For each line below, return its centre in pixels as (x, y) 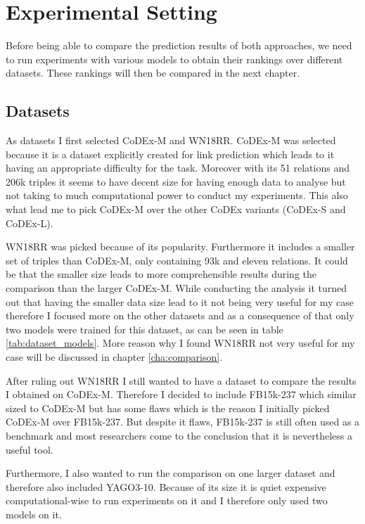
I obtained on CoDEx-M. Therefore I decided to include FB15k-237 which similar (181, 394)
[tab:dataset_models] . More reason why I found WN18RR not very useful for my (180, 343)
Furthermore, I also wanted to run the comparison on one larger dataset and (171, 473)
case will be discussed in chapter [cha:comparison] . (114, 357)
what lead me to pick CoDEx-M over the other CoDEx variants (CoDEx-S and (176, 209)
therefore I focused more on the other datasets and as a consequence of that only (180, 315)
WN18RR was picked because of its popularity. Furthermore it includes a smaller (180, 247)
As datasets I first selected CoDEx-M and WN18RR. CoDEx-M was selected (171, 140)
